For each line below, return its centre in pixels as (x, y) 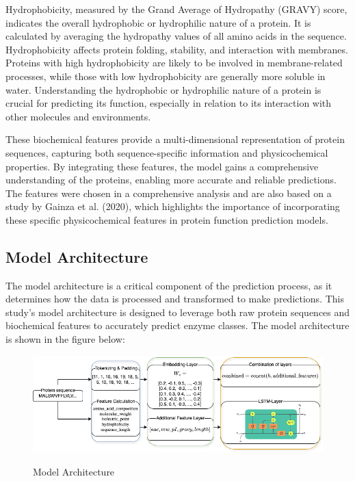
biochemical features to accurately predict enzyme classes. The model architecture (177, 325)
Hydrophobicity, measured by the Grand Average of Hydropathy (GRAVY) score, (176, 9)
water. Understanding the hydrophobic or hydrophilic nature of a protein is (163, 89)
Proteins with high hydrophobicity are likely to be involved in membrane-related (174, 63)
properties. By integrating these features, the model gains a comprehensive (162, 166)
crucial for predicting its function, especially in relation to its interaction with (169, 103)
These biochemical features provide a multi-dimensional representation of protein (175, 139)
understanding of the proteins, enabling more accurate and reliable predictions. (171, 180)
